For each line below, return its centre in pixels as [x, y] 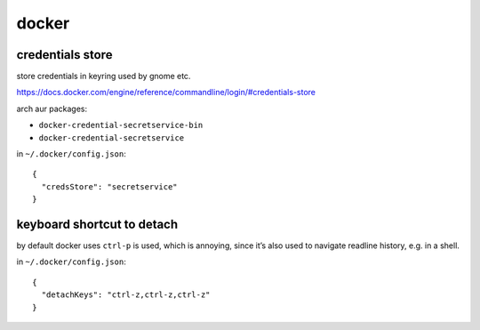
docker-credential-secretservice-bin [121, 125]
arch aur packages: [52, 109]
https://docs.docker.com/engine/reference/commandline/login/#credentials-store [166, 93]
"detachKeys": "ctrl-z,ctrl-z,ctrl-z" [126, 295]
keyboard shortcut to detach [97, 224]
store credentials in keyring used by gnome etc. [104, 76]
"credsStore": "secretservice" [109, 186]
